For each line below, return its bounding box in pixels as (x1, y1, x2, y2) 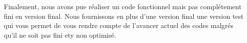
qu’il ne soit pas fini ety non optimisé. (4, 29, 116, 40)
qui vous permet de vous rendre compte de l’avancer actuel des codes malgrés (4, 20, 233, 30)
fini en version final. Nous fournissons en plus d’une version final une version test (4, 11, 244, 21)
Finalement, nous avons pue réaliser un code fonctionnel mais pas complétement (4, 1, 242, 11)
